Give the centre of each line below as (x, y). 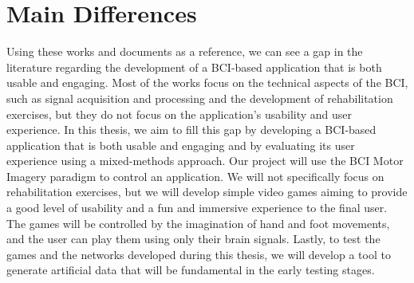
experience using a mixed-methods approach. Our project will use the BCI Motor (205, 161)
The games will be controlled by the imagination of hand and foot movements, (198, 223)
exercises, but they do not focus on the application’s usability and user (179, 114)
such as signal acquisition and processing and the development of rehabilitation (200, 98)
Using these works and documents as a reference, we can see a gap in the (185, 51)
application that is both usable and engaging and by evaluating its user (181, 145)
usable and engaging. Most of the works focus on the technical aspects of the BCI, (207, 83)
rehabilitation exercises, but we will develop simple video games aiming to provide (207, 192)
